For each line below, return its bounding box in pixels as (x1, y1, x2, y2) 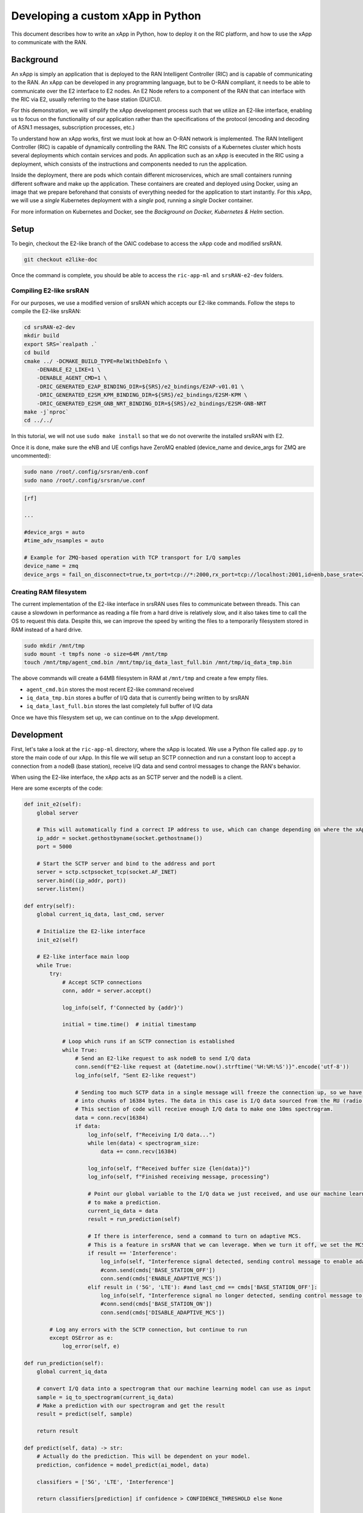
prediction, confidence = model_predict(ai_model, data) (36, 1462, 209, 1468)
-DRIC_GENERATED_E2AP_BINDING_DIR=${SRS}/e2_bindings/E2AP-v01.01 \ (36, 383, 244, 390)
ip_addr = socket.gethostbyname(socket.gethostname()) (36, 835, 203, 841)
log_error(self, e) (62, 1343, 120, 1350)
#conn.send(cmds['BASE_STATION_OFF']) (100, 1267, 216, 1273)
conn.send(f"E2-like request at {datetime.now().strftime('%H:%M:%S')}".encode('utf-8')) (74, 1063, 350, 1071)
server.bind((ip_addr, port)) (36, 877, 126, 884)
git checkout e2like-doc (24, 256, 98, 263)
